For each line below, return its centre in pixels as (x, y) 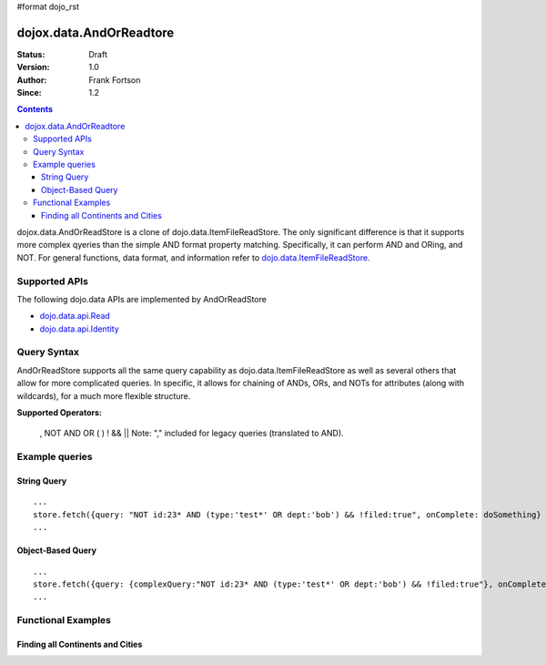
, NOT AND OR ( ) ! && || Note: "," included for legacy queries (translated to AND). (192, 434)
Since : (29, 93)
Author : (32, 80)
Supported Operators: (59, 413)
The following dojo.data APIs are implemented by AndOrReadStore (142, 299)
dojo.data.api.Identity (80, 329)
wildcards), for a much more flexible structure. (104, 395)
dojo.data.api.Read (75, 316)
